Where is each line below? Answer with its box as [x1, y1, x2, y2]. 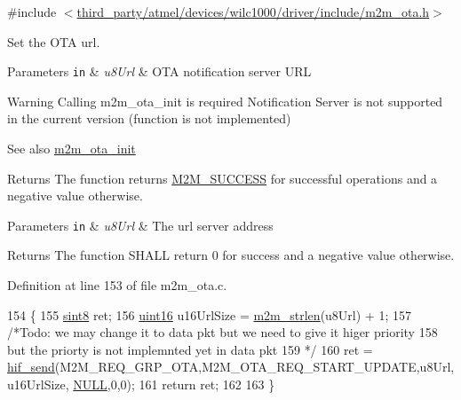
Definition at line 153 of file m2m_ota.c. [7, 276, 227, 294]
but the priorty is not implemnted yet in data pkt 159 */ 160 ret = [7, 340, 373, 358]
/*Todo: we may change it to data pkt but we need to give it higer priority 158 [7, 323, 438, 341]
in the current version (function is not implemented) [7, 109, 291, 128]
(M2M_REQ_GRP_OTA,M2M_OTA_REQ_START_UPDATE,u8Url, [54, 357, 455, 376]
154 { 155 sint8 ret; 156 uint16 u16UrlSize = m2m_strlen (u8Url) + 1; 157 [7, 305, 411, 324]
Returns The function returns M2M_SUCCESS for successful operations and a [7, 169, 438, 187]
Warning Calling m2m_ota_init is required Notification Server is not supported [7, 91, 443, 110]
